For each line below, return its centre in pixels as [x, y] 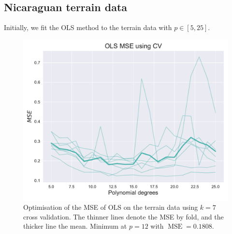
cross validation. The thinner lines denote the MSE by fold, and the [123, 216]
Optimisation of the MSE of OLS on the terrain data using [111, 207]
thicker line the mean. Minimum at [75, 226]
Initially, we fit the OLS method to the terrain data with [88, 27]
